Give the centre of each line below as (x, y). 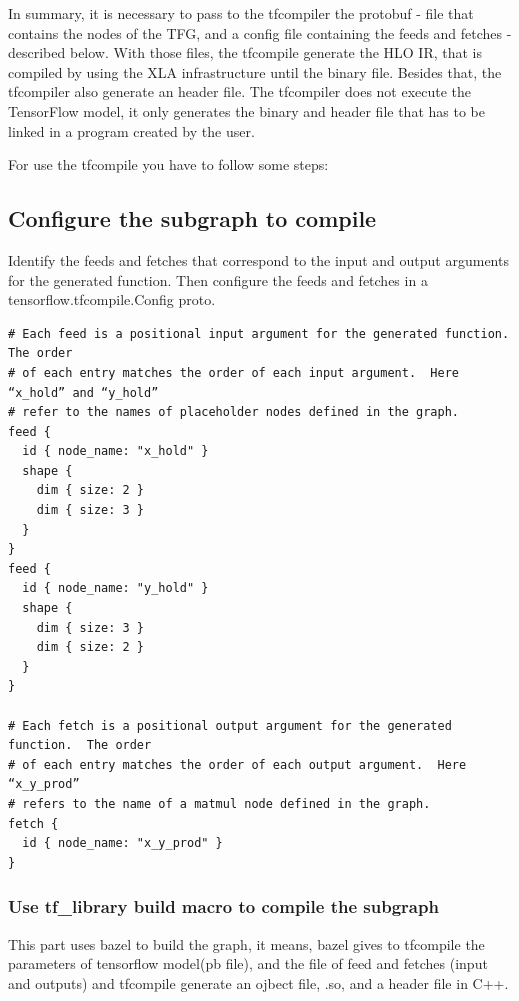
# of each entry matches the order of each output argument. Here (237, 764)
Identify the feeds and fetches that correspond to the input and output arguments (258, 259)
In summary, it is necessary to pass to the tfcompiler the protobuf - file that (241, 13)
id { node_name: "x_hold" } (115, 451)
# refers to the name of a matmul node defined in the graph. (219, 803)
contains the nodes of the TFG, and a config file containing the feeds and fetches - (260, 32)
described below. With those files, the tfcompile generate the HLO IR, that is (245, 52)
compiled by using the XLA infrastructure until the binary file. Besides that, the (255, 71)
